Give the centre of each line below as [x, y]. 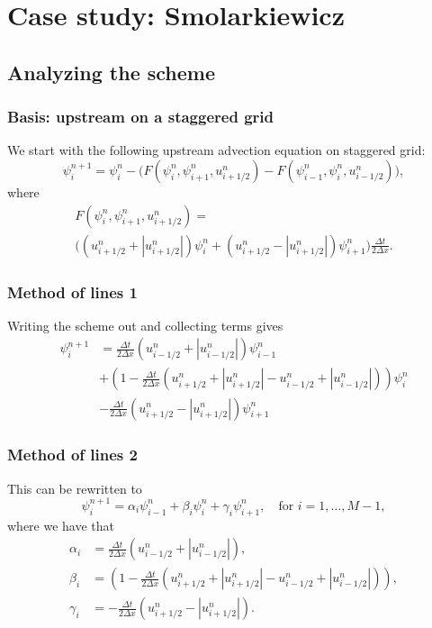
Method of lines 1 [72, 291]
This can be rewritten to [75, 488]
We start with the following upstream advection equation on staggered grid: [216, 150]
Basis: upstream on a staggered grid [140, 117]
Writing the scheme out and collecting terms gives [145, 325]
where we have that [61, 525]
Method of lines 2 [72, 455]
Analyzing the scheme [111, 72]
